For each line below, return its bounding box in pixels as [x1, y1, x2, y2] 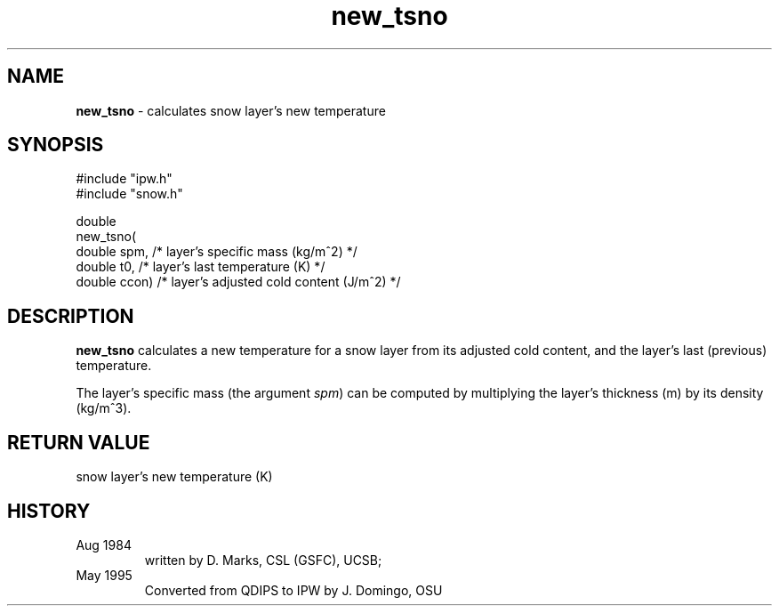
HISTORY [7, 499, 91, 522]
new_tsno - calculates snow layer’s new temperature [76, 102, 386, 118]
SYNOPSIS [7, 133, 104, 157]
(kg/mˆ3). [76, 400, 132, 416]
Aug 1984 [76, 536, 132, 553]
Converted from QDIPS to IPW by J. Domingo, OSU [144, 582, 443, 598]
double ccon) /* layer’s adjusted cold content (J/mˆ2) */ [76, 274, 401, 290]
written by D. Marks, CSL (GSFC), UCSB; [144, 552, 382, 568]
